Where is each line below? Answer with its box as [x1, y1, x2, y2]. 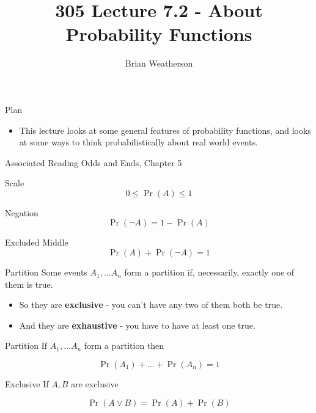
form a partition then [84, 339, 164, 352]
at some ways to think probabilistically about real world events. [19, 136, 258, 148]
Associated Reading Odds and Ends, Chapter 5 [5, 156, 182, 169]
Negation [5, 206, 39, 219]
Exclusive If [5, 378, 49, 390]
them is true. [5, 277, 53, 290]
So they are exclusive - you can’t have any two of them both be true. [19, 298, 283, 311]
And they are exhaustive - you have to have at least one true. [19, 318, 255, 331]
